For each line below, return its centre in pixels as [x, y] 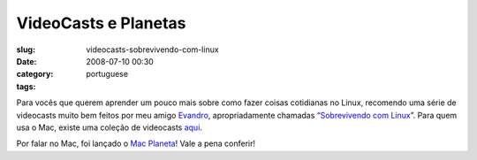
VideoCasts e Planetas [101, 23]
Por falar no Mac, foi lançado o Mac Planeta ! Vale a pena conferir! [136, 144]
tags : [26, 86]
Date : [26, 61]
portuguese [107, 74]
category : [35, 74]
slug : [26, 50]
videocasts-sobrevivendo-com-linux [153, 50]
